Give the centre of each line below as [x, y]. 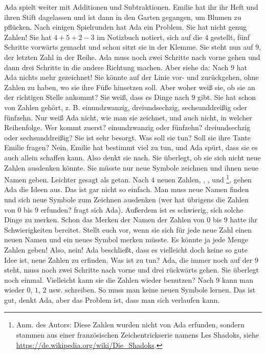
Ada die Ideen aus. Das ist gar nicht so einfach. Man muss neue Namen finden [127, 189]
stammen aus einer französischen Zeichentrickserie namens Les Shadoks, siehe [138, 335]
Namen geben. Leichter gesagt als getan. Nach [76, 179]
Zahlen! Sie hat [28, 37]
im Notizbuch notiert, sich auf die [150, 37]
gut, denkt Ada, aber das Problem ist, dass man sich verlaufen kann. [112, 299]
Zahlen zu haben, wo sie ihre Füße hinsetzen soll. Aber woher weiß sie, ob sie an [130, 87]
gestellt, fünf [230, 37]
